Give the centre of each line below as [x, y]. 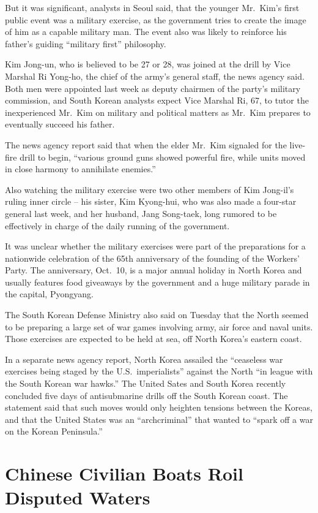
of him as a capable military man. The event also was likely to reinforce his [146, 32]
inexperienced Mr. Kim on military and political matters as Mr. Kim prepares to [158, 112]
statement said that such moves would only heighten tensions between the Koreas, [159, 407]
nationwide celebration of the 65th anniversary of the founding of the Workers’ [152, 258]
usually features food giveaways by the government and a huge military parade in [157, 282]
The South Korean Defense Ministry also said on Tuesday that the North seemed [157, 315]
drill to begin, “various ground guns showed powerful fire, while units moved [163, 157]
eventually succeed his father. [60, 124]
